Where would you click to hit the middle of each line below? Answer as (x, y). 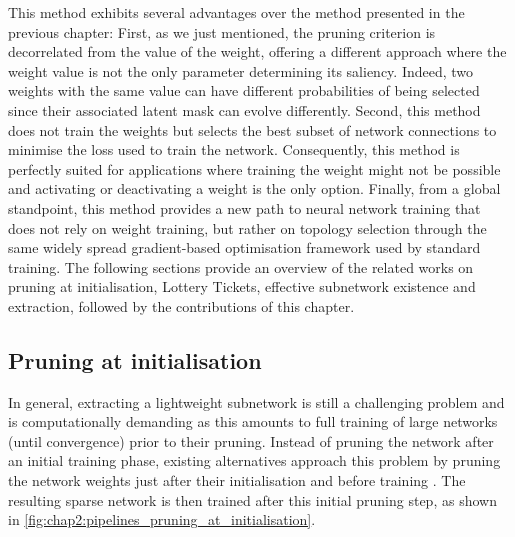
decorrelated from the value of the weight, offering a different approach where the (257, 51)
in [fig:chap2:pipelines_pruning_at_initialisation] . (162, 519)
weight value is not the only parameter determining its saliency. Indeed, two (241, 70)
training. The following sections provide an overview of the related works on (241, 266)
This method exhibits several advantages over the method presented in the (236, 12)
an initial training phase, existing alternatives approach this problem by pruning (254, 460)
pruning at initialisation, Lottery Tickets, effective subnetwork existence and (242, 286)
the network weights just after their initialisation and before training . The (237, 480)
